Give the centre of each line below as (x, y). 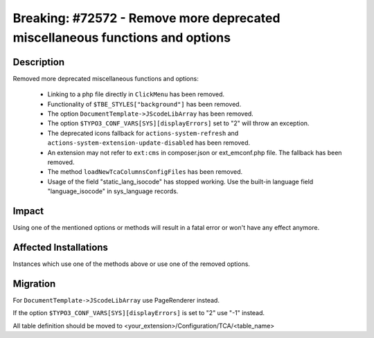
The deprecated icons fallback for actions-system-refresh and (143, 133)
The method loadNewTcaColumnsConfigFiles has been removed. (145, 172)
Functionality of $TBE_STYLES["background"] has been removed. (144, 104)
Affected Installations (61, 247)
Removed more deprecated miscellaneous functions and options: (106, 78)
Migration (34, 284)
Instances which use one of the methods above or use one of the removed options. (132, 264)
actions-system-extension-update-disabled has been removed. (149, 143)
